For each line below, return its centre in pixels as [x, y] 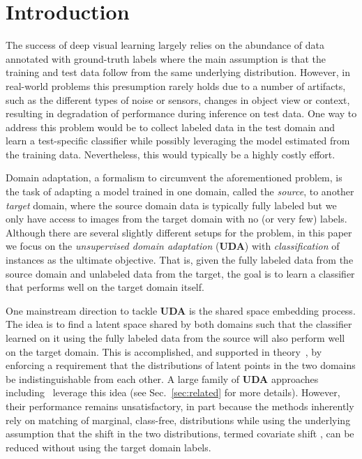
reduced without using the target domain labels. [108, 447]
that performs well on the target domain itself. [105, 287]
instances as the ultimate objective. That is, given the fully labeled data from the [180, 260]
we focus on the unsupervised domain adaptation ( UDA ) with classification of [173, 246]
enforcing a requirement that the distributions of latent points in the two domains [181, 365]
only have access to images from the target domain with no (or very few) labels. [176, 219]
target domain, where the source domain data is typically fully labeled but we [171, 205]
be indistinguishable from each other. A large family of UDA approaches [162, 378]
